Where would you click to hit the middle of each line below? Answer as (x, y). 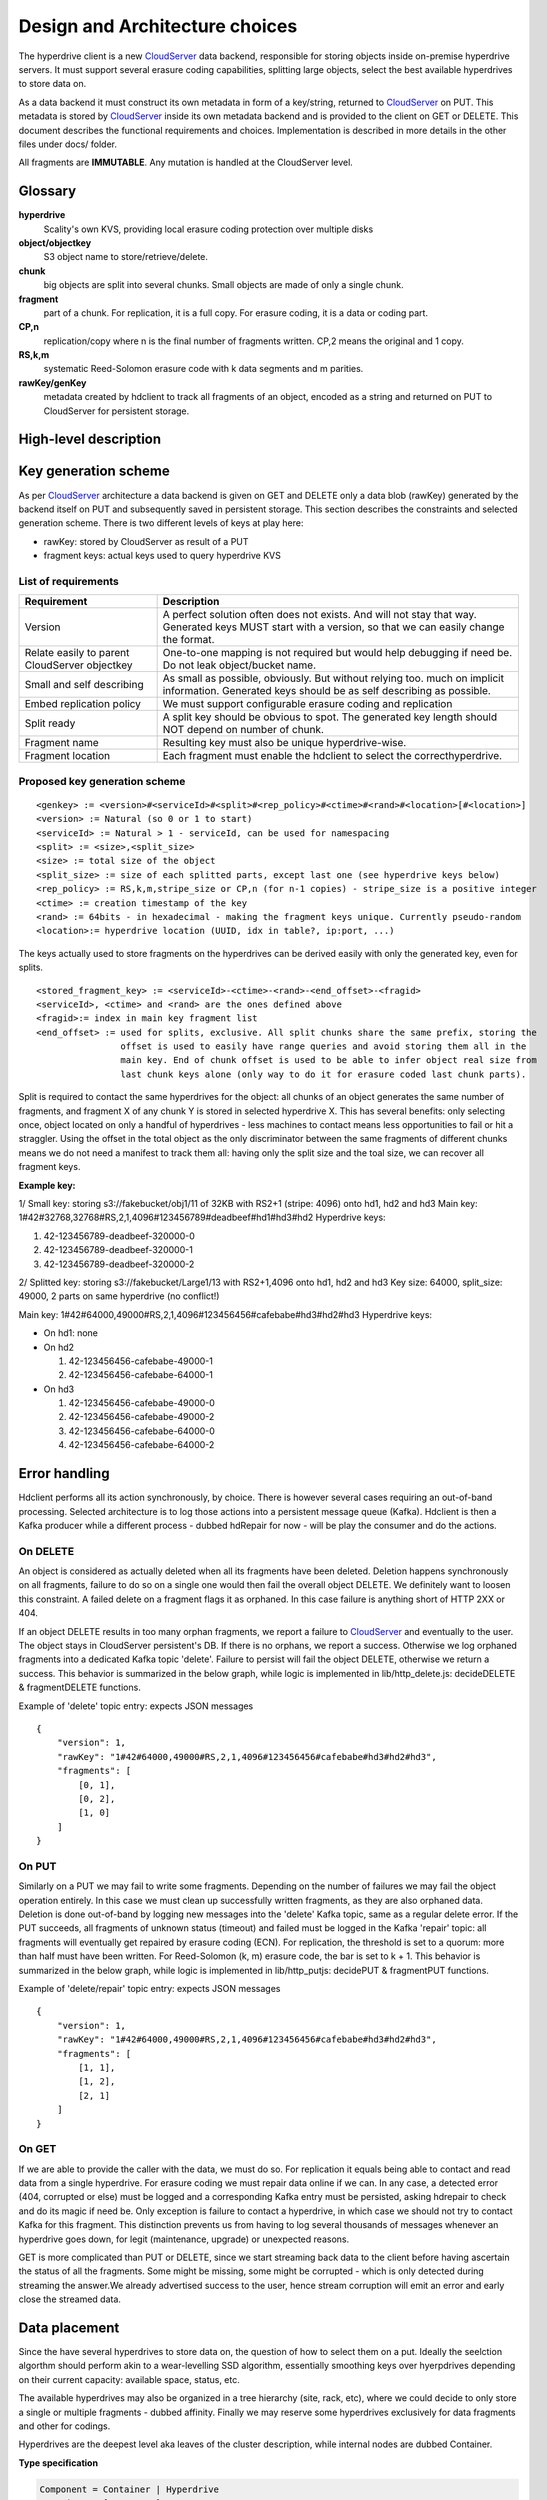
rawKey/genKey (52, 382)
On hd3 (59, 1389)
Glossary (47, 191)
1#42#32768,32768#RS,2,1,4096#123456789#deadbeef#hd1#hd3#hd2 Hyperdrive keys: (202, 1217)
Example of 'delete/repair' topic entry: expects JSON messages (149, 1988)
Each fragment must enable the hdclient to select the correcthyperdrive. (332, 756)
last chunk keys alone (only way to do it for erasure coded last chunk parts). (323, 1074)
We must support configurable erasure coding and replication (307, 704)
